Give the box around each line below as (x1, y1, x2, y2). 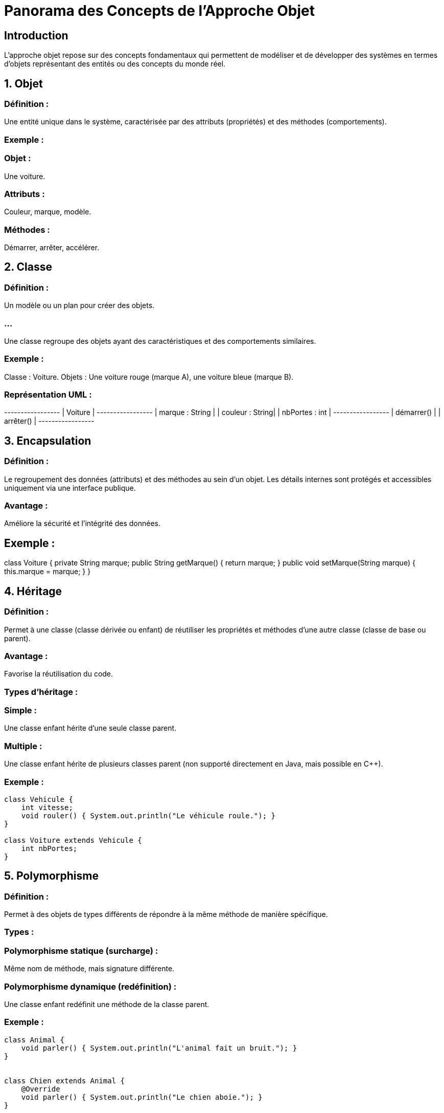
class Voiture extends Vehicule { (4, 836, 142, 844)
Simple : (4, 705, 37, 716)
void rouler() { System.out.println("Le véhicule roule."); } (21, 811, 276, 820)
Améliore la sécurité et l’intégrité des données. (4, 519, 160, 528)
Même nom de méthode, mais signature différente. (4, 964, 175, 973)
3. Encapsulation (4, 434, 91, 447)
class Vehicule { (4, 795, 73, 803)
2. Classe (4, 260, 53, 274)
